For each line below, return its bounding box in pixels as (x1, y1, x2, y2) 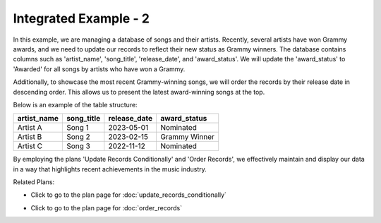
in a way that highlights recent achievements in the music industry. (13, 164, 207, 173)
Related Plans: (13, 178, 55, 186)
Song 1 (66, 123, 90, 133)
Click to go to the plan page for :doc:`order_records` (30, 203, 183, 212)
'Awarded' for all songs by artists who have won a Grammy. (13, 64, 186, 73)
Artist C (17, 141, 43, 151)
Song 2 (66, 132, 91, 142)
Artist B (17, 132, 42, 142)
